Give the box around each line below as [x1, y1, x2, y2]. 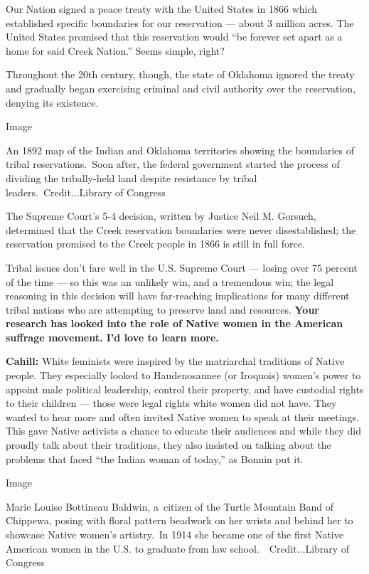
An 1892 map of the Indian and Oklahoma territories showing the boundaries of [6, 142, 355, 157]
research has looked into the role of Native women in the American [6, 316, 343, 331]
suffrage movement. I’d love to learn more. [6, 329, 219, 344]
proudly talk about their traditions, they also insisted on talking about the [6, 437, 331, 452]
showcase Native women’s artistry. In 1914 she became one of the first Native [6, 527, 343, 541]
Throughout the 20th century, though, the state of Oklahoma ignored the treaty [6, 67, 355, 82]
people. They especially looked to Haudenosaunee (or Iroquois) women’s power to [6, 368, 361, 383]
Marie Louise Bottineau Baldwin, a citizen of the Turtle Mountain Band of [6, 499, 334, 514]
